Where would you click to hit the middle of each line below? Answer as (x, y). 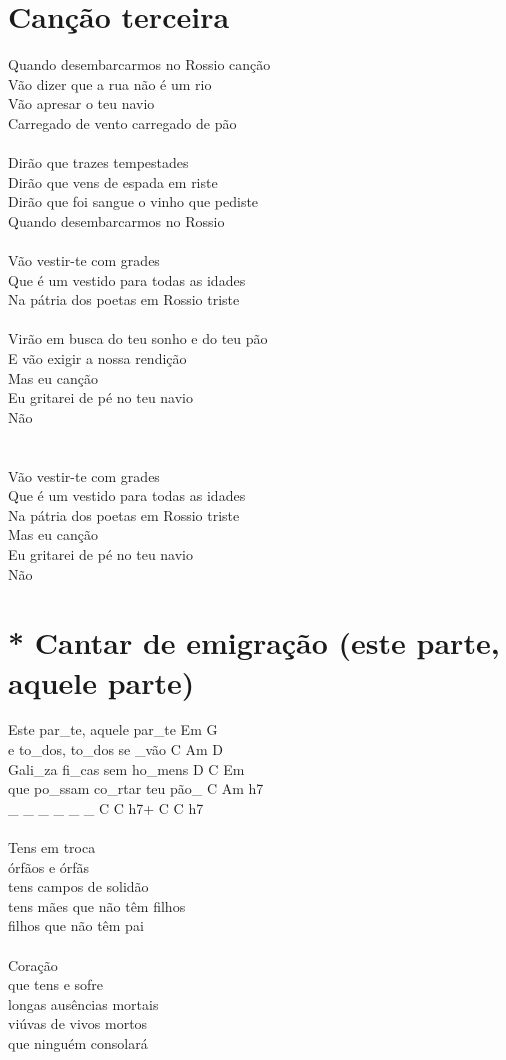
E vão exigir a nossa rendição (97, 358)
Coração (33, 964)
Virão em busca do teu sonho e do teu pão (138, 338)
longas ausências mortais (83, 1003)
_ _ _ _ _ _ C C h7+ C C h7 (106, 807)
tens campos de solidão (78, 886)
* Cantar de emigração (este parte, (254, 642)
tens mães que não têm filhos (97, 905)
